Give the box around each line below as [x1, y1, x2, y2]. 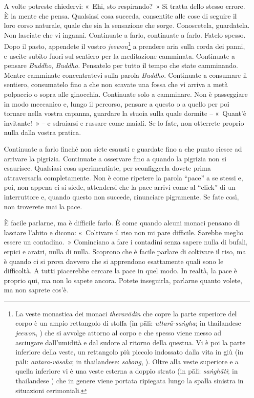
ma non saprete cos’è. [4, 285, 68, 295]
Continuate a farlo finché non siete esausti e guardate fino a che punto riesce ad [4, 143, 242, 154]
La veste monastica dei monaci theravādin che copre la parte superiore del [15, 308, 237, 318]
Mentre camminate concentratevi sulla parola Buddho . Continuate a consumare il [4, 69, 247, 80]
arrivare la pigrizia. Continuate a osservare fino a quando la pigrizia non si [4, 153, 227, 163]
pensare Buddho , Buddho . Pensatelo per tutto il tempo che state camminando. [4, 60, 238, 70]
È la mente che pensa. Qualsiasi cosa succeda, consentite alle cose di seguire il [4, 10, 237, 21]
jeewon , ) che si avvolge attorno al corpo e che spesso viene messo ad [15, 328, 221, 338]
